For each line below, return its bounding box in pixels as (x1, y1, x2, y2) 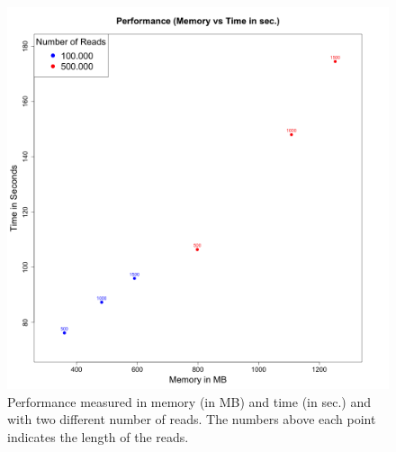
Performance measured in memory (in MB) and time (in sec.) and (7, 392, 371, 411)
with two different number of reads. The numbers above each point (7, 410, 376, 429)
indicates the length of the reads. (7, 427, 189, 446)
